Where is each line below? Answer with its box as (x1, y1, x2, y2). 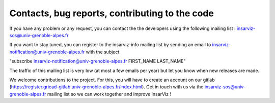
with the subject (86, 49, 120, 55)
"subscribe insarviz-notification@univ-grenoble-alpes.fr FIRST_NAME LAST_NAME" (9, 58, 186, 64)
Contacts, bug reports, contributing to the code (9, 8, 214, 19)
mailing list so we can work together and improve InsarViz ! (47, 91, 172, 97)
